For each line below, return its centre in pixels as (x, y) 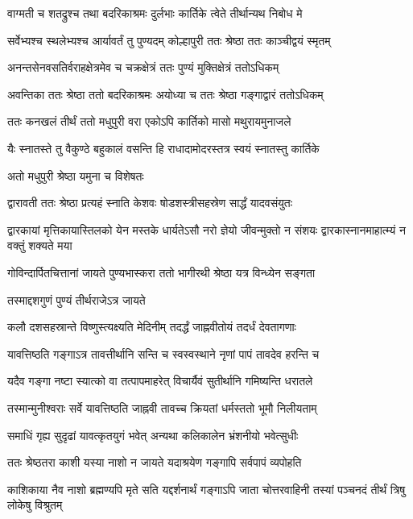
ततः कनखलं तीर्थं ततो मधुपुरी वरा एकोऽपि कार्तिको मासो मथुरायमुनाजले (149, 121)
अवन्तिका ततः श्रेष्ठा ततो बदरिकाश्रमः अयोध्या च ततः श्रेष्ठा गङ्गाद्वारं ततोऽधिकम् (165, 94)
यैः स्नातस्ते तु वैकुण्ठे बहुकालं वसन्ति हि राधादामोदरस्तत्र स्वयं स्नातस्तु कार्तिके (163, 148)
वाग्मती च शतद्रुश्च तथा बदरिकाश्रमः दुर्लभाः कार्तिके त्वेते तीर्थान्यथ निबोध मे (155, 13)
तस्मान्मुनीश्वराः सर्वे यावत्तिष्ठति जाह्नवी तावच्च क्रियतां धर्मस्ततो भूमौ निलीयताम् (162, 407)
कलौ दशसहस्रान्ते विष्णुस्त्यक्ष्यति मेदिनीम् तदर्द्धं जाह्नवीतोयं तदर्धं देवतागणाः (152, 327)
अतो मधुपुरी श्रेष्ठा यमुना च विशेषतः (76, 175)
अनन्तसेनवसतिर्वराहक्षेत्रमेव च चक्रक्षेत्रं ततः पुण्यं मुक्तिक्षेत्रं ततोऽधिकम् (143, 67)
